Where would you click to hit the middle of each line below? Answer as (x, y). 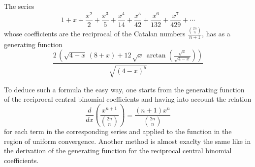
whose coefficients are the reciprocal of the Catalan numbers (95, 34)
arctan (156, 56)
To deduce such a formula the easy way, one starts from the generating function (124, 89)
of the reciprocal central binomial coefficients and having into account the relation (128, 99)
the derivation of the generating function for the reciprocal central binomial (118, 151)
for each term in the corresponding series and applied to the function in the (118, 131)
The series (19, 6)
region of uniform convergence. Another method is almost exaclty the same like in (127, 141)
